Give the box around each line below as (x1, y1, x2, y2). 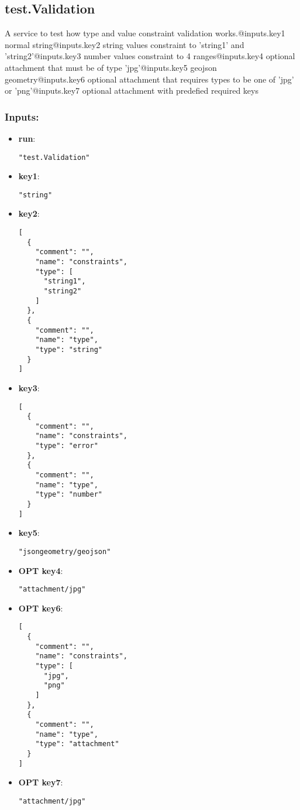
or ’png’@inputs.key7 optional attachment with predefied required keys (5, 84, 258, 97)
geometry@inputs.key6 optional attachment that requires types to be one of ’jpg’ (5, 73, 294, 85)
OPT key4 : (18, 564, 63, 576)
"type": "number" (35, 490, 102, 499)
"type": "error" (35, 442, 98, 450)
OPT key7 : (18, 776, 63, 788)
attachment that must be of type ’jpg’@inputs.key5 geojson (5, 61, 217, 73)
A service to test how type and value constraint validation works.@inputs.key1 (5, 27, 285, 39)
